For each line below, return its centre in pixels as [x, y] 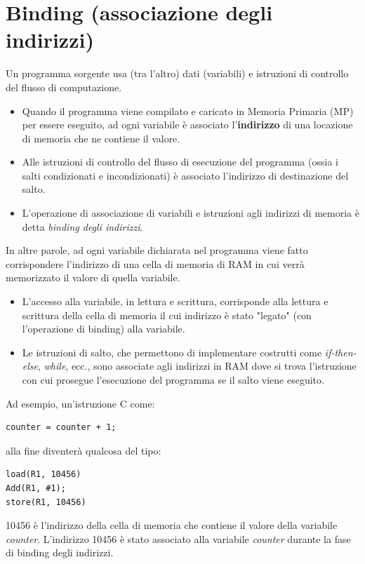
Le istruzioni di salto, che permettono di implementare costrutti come [172, 352]
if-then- [340, 352]
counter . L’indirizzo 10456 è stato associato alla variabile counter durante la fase [178, 538]
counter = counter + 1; [61, 428]
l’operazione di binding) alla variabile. [104, 329]
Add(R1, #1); [36, 488]
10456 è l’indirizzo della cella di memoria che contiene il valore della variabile [172, 525]
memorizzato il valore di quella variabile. [93, 277]
